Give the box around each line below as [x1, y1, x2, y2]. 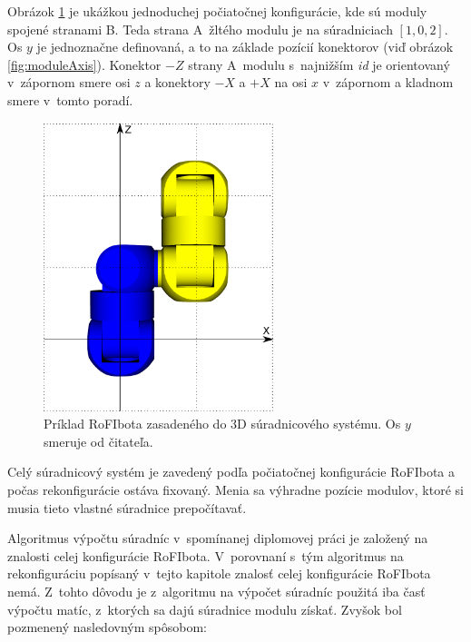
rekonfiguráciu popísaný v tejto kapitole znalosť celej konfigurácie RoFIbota [7, 564, 431, 583]
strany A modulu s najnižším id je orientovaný [188, 54, 450, 74]
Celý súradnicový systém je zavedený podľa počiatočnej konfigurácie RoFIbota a [7, 462, 456, 481]
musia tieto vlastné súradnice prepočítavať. [7, 498, 247, 517]
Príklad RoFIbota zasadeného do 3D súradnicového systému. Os [44, 414, 401, 433]
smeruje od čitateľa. [44, 431, 153, 450]
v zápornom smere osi [7, 73, 131, 92]
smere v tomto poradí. [7, 90, 133, 109]
